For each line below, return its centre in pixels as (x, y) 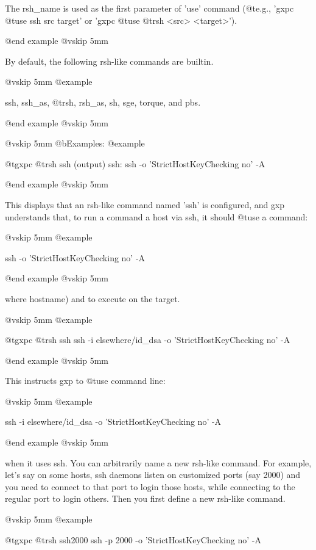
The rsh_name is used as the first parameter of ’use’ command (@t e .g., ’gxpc (149, 8)
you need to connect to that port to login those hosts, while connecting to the (150, 486)
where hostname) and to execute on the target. (93, 298)
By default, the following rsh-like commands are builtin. (109, 61)
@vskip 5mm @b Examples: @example (75, 143)
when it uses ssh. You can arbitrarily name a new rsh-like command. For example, (158, 462)
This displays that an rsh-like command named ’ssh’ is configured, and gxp (145, 204)
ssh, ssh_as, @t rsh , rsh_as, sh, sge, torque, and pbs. (103, 102)
